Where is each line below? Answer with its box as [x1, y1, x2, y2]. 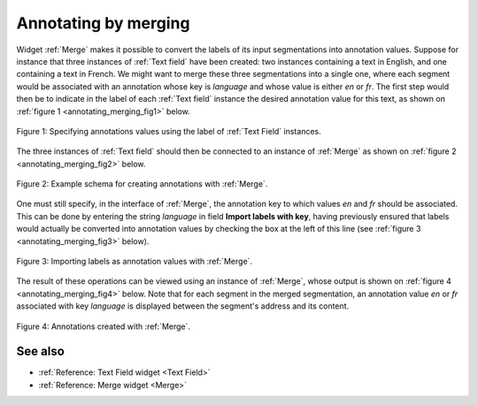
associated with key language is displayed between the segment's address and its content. [16, 301, 350, 311]
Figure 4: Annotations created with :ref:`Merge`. [16, 321, 190, 332]
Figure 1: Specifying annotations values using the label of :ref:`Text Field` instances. [16, 126, 322, 136]
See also [16, 344, 66, 359]
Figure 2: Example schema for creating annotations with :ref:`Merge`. [16, 179, 268, 189]
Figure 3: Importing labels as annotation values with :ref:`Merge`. [16, 256, 252, 267]
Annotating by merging [16, 13, 190, 33]
